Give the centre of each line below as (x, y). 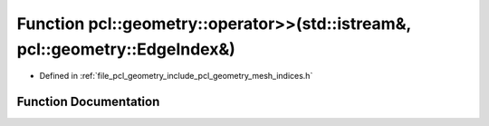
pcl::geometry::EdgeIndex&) (126, 49)
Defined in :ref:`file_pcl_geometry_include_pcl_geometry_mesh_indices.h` (176, 76)
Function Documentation (88, 102)
